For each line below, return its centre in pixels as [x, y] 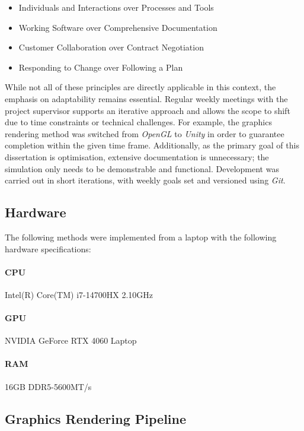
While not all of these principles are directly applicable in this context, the [140, 87]
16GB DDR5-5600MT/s [48, 386]
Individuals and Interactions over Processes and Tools [116, 7]
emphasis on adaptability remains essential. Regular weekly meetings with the [146, 98]
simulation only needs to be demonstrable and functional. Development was [142, 168]
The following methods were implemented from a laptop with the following [141, 237]
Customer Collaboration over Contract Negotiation [111, 47]
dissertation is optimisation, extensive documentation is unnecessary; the [137, 156]
